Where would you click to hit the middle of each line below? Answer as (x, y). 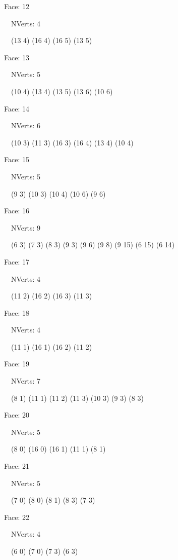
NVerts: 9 (26, 227)
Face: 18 (17, 312)
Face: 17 (17, 261)
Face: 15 (17, 159)
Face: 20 (17, 415)
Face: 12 (17, 6)
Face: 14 (17, 108)
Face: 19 (17, 364)
